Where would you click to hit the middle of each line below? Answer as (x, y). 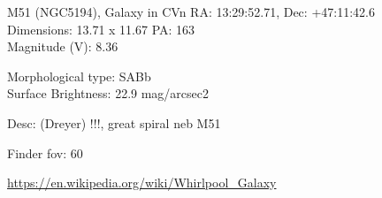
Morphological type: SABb (79, 76)
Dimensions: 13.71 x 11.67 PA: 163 (101, 29)
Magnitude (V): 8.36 (63, 46)
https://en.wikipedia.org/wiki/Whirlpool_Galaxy (142, 183)
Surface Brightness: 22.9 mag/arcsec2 (108, 93)
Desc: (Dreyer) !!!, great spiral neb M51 (114, 122)
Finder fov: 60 (45, 152)
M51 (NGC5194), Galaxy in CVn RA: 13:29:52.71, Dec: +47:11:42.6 (191, 11)
